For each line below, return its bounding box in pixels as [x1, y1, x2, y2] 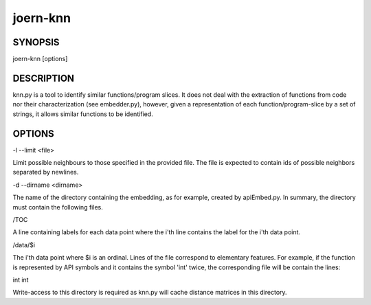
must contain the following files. [12, 203, 103, 211]
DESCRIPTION [12, 72, 75, 84]
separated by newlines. [12, 168, 79, 177]
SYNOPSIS [12, 36, 60, 48]
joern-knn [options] [12, 55, 68, 63]
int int [12, 275, 29, 284]
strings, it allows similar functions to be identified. [12, 110, 154, 118]
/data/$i [12, 240, 36, 249]
